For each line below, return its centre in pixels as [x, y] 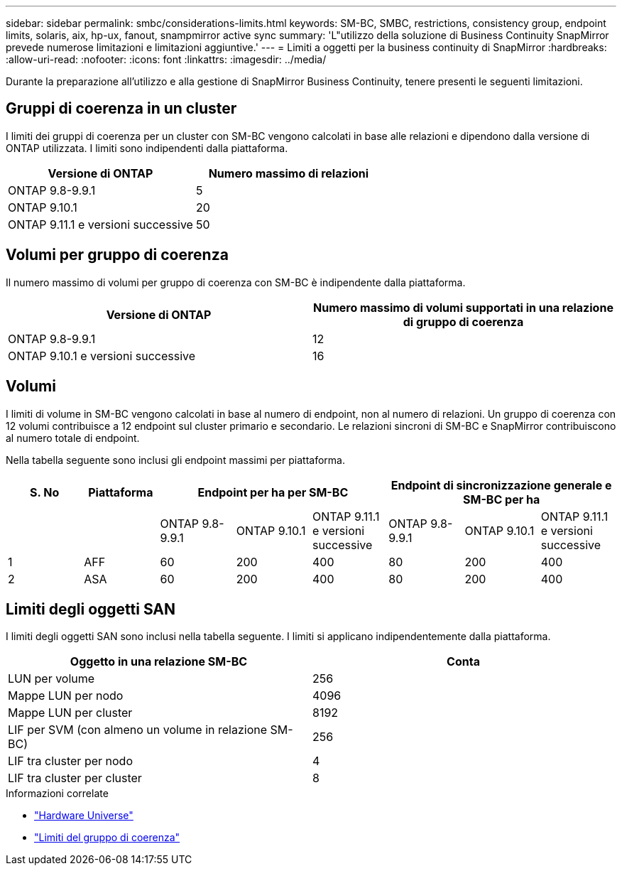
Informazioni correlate [57, 794]
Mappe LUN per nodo [66, 696]
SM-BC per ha [502, 499]
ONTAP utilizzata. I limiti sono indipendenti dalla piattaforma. [147, 148]
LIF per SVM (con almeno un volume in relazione [138, 730]
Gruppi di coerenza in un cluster [121, 109]
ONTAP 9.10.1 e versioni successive [102, 356]
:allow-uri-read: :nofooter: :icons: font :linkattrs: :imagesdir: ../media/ [166, 59]
